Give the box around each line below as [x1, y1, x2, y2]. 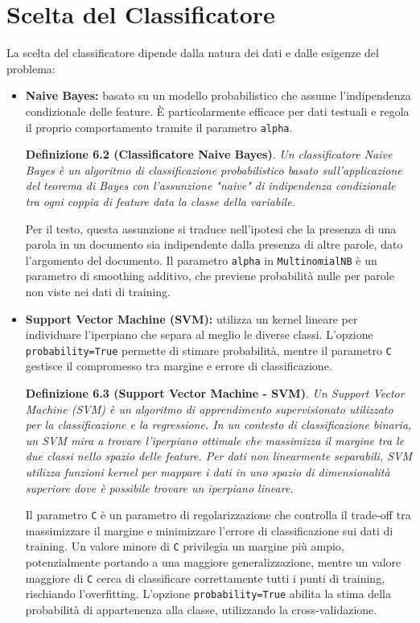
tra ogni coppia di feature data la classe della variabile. [25, 192, 295, 209]
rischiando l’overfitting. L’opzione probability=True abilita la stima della [25, 585, 391, 602]
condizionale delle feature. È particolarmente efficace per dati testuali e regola [25, 102, 410, 119]
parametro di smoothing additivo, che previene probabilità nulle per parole [25, 267, 394, 284]
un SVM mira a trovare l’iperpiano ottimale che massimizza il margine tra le [25, 431, 405, 448]
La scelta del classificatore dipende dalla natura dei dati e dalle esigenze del [6, 44, 379, 61]
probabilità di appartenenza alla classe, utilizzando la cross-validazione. [25, 600, 377, 617]
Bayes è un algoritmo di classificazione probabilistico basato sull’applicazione [25, 161, 402, 178]
